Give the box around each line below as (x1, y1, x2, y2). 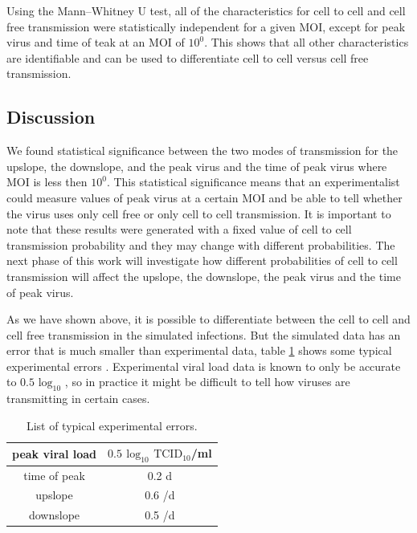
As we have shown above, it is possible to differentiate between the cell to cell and (6, 311, 411, 328)
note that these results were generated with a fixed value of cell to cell (6, 221, 352, 238)
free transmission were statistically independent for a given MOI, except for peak (6, 18, 406, 35)
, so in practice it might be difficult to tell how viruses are (64, 373, 350, 390)
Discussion (6, 104, 96, 129)
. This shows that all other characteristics (204, 34, 409, 51)
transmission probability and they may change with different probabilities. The (6, 236, 395, 253)
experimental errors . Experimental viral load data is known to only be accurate (6, 357, 401, 374)
